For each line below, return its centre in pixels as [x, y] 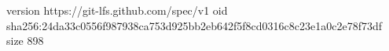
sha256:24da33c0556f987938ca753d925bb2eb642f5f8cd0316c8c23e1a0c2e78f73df [194, 25]
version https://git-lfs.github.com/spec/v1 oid [117, 10]
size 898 [25, 41]
